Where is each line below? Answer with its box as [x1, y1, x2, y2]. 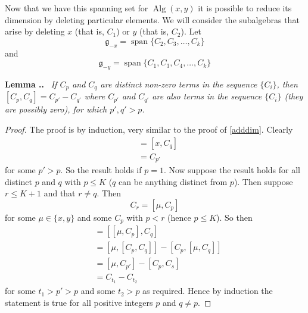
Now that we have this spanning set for [5, 2, 148, 14]
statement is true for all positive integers [5, 296, 153, 308]
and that [43, 187, 76, 199]
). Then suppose [234, 175, 293, 187]
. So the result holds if [60, 164, 142, 176]
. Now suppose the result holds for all [163, 164, 300, 176]
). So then [216, 211, 253, 223]
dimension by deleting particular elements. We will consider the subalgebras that [5, 13, 300, 26]
